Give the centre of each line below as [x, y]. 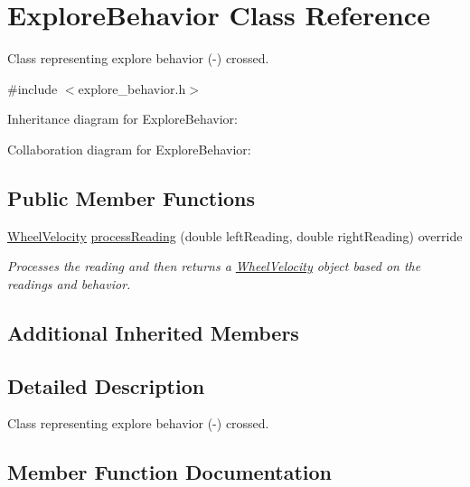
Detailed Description [106, 385]
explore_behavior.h [132, 88]
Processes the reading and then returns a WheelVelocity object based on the [214, 266]
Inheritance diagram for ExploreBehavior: [122, 119]
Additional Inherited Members [153, 332]
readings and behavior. [69, 283]
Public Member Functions [131, 197]
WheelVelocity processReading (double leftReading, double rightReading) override [235, 235]
